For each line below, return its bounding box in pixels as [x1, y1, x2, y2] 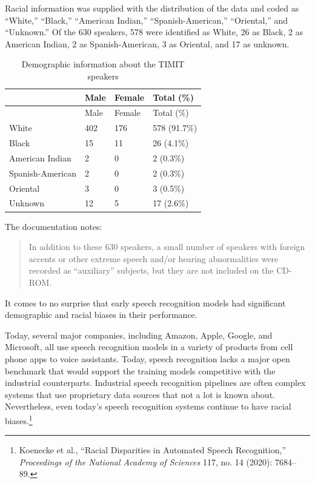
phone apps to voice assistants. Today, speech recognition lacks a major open [5, 352, 290, 365]
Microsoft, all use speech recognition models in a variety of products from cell [5, 340, 293, 353]
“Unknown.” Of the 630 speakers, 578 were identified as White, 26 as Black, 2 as [5, 25, 303, 38]
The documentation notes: [5, 220, 102, 232]
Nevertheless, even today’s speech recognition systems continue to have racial [5, 400, 291, 413]
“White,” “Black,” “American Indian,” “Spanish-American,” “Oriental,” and [5, 13, 288, 26]
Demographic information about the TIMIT [21, 58, 185, 70]
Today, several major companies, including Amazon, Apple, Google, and [5, 328, 273, 341]
